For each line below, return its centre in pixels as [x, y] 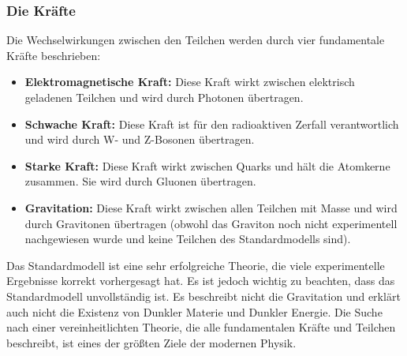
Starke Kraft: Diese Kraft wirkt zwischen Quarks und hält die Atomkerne [207, 165]
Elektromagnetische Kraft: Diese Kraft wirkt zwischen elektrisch [190, 82]
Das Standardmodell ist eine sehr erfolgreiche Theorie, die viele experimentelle [196, 265]
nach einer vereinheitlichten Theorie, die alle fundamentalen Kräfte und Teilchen [201, 327]
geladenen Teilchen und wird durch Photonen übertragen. [164, 97]
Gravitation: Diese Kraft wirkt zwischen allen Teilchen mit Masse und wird [211, 207]
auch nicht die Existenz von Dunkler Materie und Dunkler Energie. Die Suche [194, 311]
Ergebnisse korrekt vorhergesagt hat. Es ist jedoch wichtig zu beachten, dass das [201, 281]
